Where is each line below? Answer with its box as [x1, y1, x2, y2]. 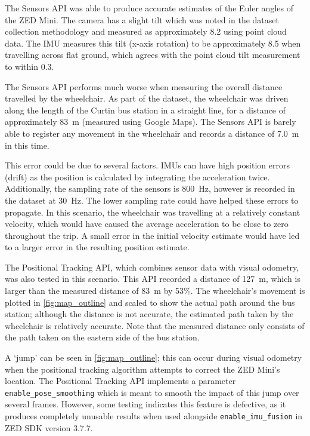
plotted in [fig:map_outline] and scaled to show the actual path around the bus [5, 296, 295, 308]
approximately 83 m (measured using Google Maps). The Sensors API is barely [5, 115, 296, 128]
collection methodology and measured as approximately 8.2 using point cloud [5, 25, 287, 38]
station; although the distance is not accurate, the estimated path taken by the [5, 308, 294, 320]
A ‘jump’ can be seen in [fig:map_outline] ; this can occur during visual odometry [5, 351, 302, 364]
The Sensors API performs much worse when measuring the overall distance [5, 80, 283, 93]
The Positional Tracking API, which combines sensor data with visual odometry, [5, 260, 299, 273]
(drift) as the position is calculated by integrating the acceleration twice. [5, 170, 270, 183]
